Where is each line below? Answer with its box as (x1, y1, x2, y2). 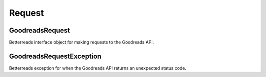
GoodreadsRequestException (9, 52, 102, 60)
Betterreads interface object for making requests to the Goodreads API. (9, 39, 154, 45)
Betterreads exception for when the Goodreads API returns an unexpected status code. (9, 65, 187, 71)
